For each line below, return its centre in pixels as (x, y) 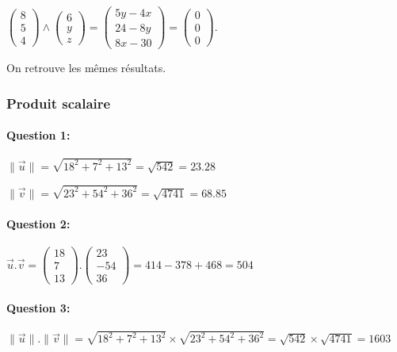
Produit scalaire (59, 103)
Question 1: (38, 135)
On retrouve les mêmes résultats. (86, 68)
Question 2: (38, 223)
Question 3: (38, 307)
